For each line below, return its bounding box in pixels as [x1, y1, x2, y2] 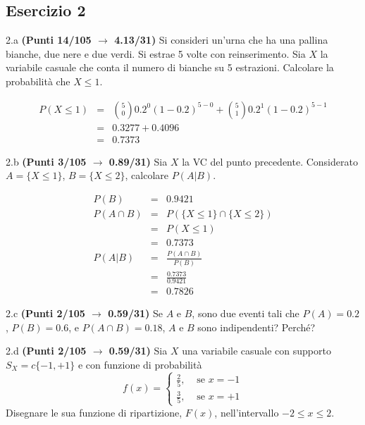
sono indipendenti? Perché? [197, 319, 316, 334]
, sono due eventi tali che [192, 306, 299, 321]
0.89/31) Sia [109, 154, 168, 168]
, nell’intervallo [214, 405, 279, 419]
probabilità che [6, 73, 70, 88]
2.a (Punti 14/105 [6, 32, 92, 47]
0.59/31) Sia [109, 343, 168, 358]
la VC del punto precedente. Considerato [182, 154, 358, 168]
